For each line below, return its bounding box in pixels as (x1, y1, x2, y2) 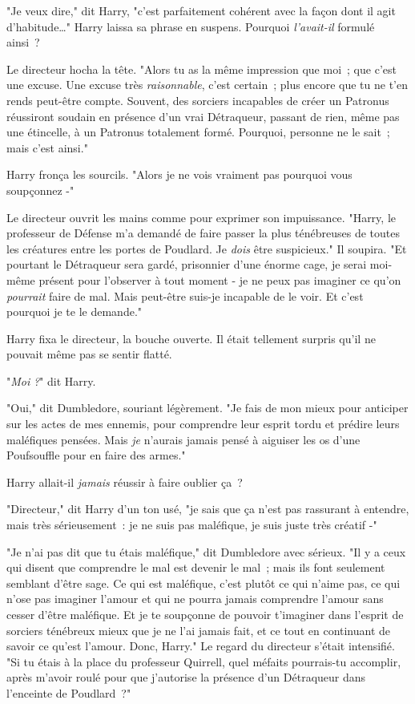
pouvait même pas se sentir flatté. (6, 346, 172, 362)
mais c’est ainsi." (6, 139, 88, 156)
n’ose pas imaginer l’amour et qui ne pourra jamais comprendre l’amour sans (6, 590, 384, 607)
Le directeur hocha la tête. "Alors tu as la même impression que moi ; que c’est (6, 60, 397, 77)
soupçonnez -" (6, 181, 75, 198)
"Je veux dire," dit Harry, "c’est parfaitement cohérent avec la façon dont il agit (6, 2, 396, 18)
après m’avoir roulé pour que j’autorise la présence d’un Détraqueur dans (6, 669, 366, 686)
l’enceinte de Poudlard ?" (6, 684, 131, 701)
